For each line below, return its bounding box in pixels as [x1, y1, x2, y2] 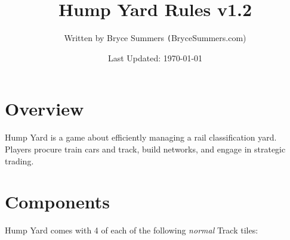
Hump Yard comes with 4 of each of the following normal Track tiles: [5, 224, 258, 236]
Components [5, 189, 110, 214]
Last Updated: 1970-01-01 [107, 51, 203, 64]
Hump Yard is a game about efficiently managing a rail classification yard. [5, 131, 277, 144]
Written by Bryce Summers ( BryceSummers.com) [64, 32, 246, 44]
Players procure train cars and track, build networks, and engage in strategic [5, 142, 286, 155]
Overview [5, 96, 84, 121]
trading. [5, 154, 34, 167]
